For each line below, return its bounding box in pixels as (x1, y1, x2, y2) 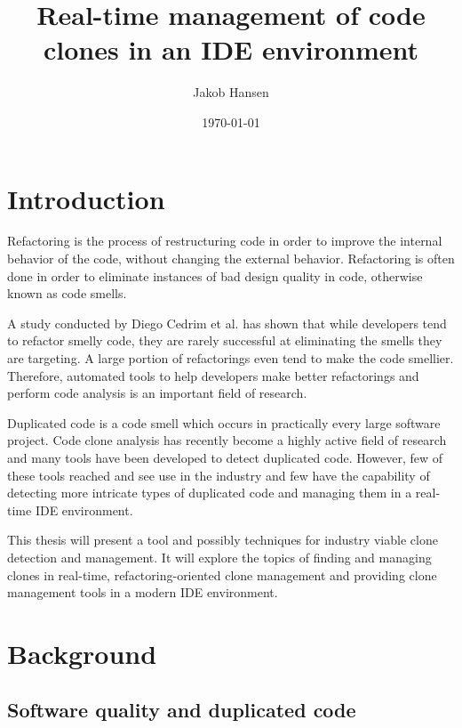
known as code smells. (7, 284, 127, 303)
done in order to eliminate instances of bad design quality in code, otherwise (7, 266, 423, 285)
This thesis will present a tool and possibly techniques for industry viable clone (7, 530, 438, 549)
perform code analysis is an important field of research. (7, 384, 307, 402)
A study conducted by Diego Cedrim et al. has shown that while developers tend (7, 313, 447, 332)
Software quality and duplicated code (7, 696, 356, 724)
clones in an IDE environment (43, 31, 419, 68)
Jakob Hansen (193, 83, 269, 101)
